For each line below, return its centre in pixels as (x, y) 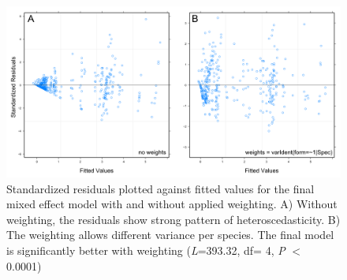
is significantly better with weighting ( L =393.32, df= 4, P (146, 250)
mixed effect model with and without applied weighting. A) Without (172, 204)
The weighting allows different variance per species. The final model (170, 235)
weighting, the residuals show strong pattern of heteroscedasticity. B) (173, 219)
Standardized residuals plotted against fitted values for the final (160, 188)
